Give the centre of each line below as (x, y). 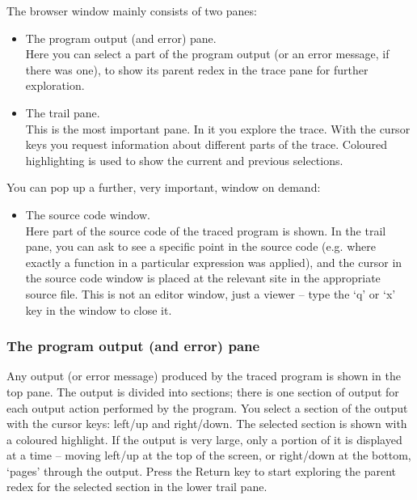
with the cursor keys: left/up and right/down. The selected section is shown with (207, 424)
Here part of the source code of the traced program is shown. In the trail (206, 230)
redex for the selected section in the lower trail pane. (137, 487)
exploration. (55, 85)
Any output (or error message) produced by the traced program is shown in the (204, 376)
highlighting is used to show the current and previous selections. (184, 160)
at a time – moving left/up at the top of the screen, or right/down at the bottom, (209, 455)
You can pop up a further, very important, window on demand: (164, 187)
